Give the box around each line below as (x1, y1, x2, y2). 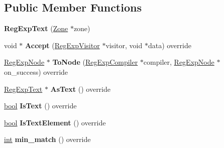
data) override (148, 40, 191, 50)
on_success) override (4, 66, 68, 77)
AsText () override (50, 83, 111, 94)
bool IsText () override (4, 100, 77, 111)
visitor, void (105, 40, 143, 50)
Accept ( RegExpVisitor (25, 40, 100, 50)
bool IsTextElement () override (4, 117, 106, 127)
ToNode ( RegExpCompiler (52, 57, 138, 67)
